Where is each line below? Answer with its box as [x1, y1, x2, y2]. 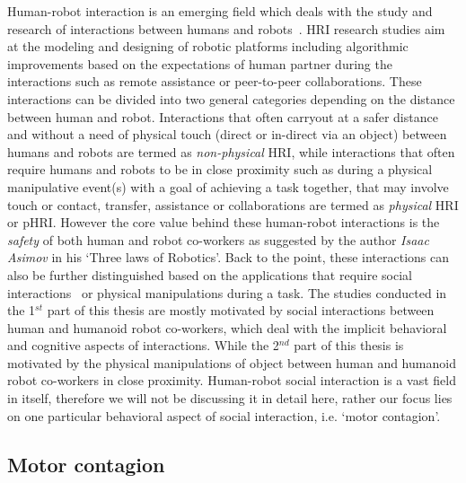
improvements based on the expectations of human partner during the [7, 54, 392, 73]
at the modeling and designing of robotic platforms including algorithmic [7, 37, 409, 56]
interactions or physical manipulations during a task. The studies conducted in [7, 283, 447, 302]
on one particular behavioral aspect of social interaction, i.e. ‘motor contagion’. [7, 406, 441, 425]
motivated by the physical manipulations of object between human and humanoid [7, 353, 456, 372]
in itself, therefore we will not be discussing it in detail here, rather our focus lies [7, 389, 453, 408]
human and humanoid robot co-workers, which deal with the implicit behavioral [7, 318, 447, 337]
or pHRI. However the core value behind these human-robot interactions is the [7, 213, 440, 232]
